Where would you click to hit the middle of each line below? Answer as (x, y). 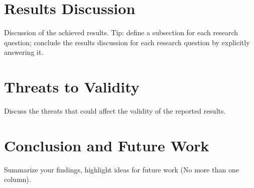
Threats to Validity (72, 87)
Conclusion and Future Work (107, 145)
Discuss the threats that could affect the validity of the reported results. (115, 111)
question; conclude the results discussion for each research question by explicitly (127, 42)
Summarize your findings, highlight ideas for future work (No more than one (121, 169)
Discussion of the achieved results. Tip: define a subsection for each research (121, 32)
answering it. (24, 52)
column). (18, 179)
